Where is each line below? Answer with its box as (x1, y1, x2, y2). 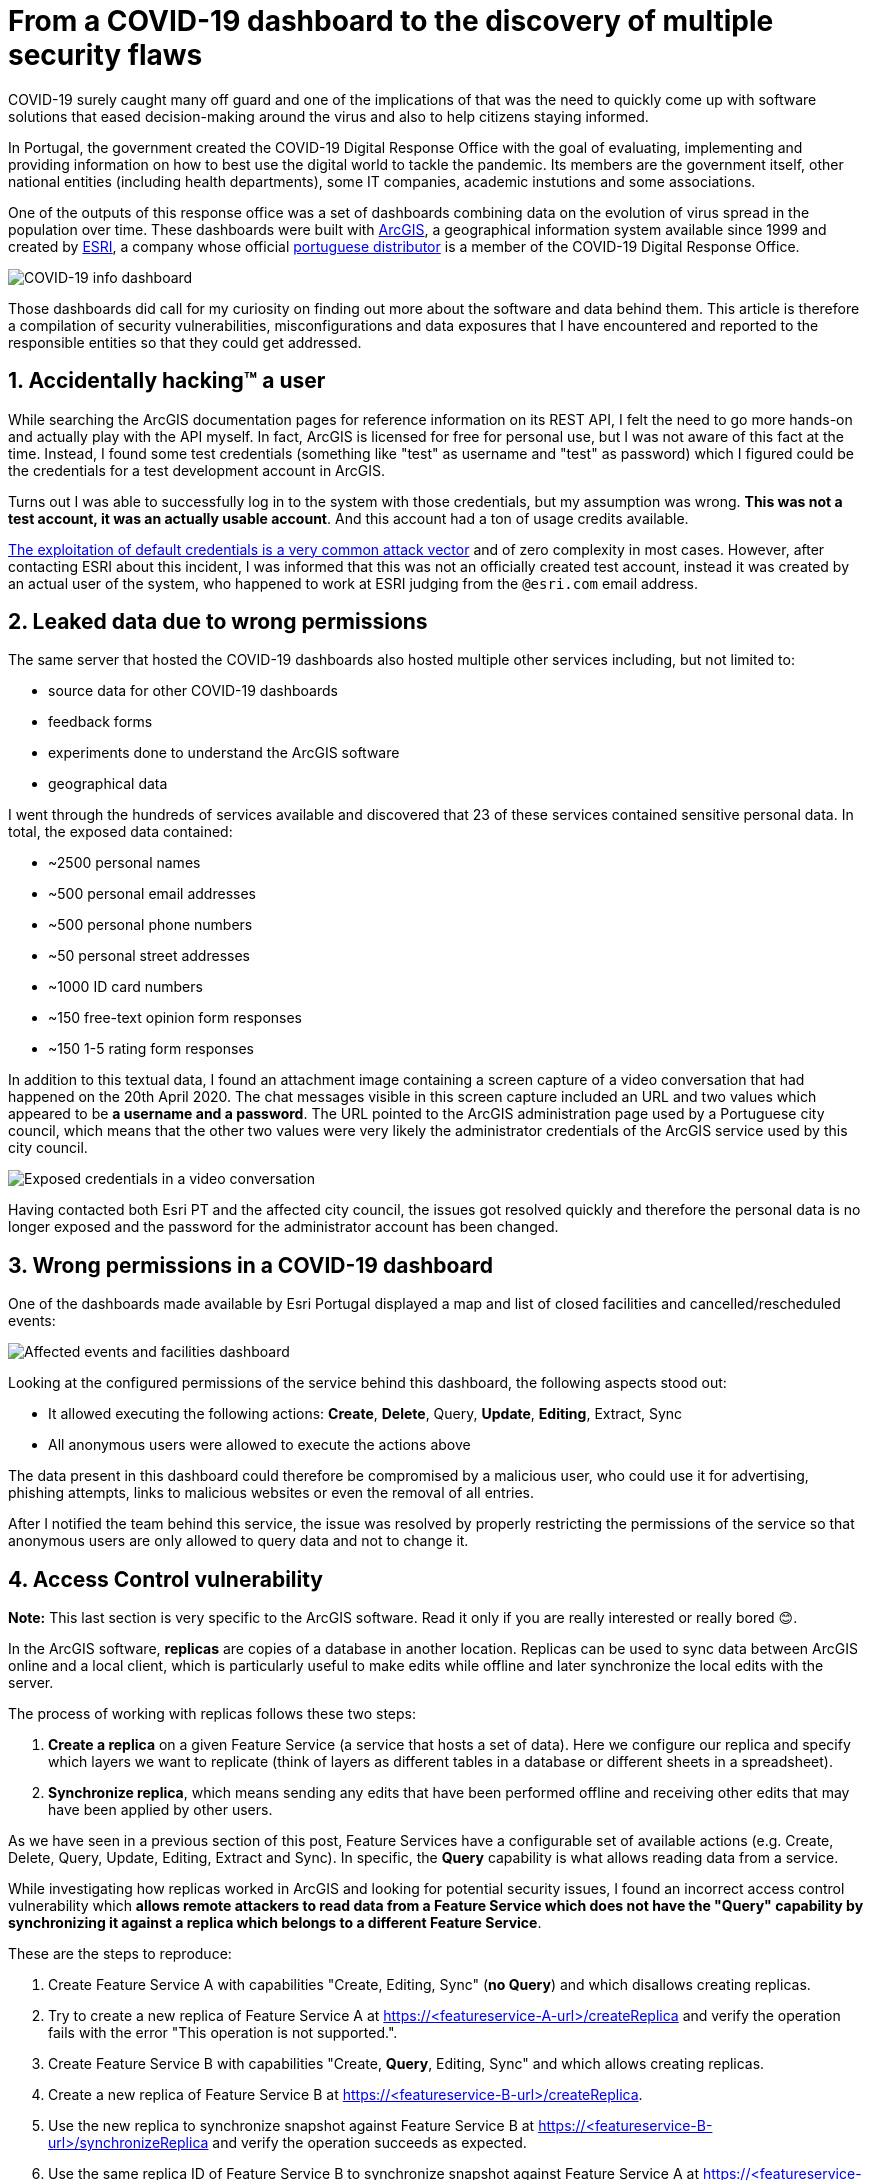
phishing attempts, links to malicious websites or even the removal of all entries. (8, 1484, 535, 1502)
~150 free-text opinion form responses (48, 1009, 302, 1027)
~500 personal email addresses (48, 885, 256, 903)
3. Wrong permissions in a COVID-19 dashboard (8, 1252, 494, 1278)
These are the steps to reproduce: (8, 1945, 232, 1963)
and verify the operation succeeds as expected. (212, 2134, 527, 2152)
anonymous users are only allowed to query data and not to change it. (8, 1532, 469, 1550)
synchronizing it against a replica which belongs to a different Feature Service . (8, 1914, 542, 1932)
